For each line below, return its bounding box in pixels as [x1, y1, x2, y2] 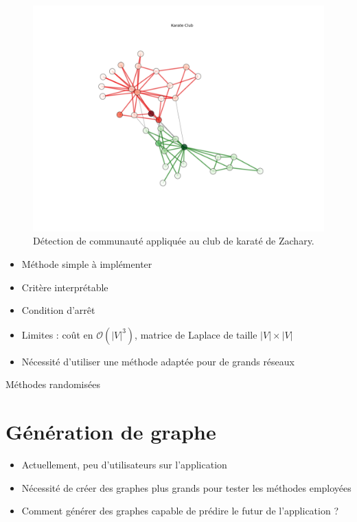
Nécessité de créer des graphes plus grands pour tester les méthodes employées [21, 480, 352, 495]
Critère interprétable [21, 280, 108, 294]
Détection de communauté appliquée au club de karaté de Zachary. [33, 234, 314, 248]
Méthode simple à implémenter [21, 256, 152, 271]
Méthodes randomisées [5, 377, 100, 391]
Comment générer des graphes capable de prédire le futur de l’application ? [21, 503, 339, 518]
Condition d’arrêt [21, 303, 95, 317]
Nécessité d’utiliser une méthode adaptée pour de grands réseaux [21, 354, 295, 368]
